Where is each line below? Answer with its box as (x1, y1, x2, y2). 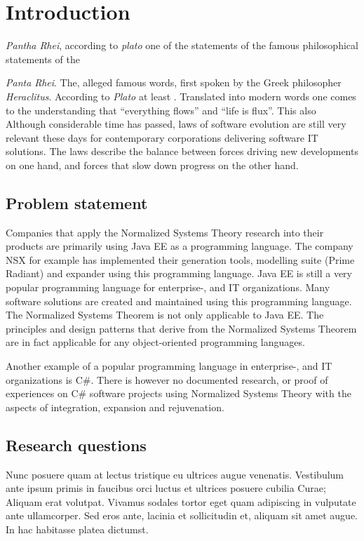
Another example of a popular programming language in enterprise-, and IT (6, 359, 332, 373)
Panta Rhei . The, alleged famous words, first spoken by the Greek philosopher (6, 75, 342, 90)
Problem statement (6, 192, 148, 213)
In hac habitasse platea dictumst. (6, 521, 149, 536)
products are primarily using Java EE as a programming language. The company (6, 239, 353, 253)
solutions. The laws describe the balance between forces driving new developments (6, 144, 358, 159)
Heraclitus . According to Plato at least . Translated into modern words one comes (6, 88, 356, 103)
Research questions (6, 434, 147, 455)
